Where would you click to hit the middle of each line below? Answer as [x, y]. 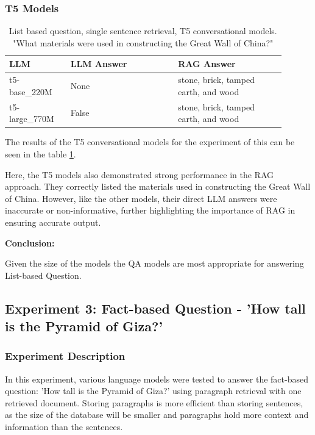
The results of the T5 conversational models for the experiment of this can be [150, 142]
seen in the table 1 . [41, 153]
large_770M [32, 119]
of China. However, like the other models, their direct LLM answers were [141, 198]
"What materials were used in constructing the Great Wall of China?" [143, 42]
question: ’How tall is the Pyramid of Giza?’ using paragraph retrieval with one [153, 391]
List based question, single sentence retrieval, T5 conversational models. [143, 31]
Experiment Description [65, 356]
